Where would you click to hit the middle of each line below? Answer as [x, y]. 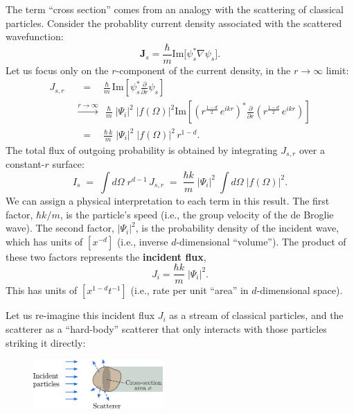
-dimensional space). [300, 290]
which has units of [44, 241]
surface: [68, 164]
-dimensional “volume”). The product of [261, 241]
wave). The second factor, [60, 228]
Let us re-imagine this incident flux [80, 315]
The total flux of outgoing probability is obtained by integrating [142, 149]
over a [312, 149]
